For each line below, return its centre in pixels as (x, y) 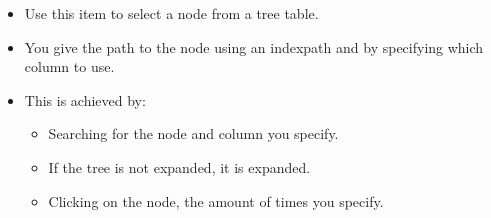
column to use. (69, 66)
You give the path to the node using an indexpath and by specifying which (254, 46)
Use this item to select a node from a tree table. (171, 13)
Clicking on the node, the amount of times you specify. (216, 200)
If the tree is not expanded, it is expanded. (179, 166)
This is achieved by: (85, 99)
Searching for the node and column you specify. (193, 133)
